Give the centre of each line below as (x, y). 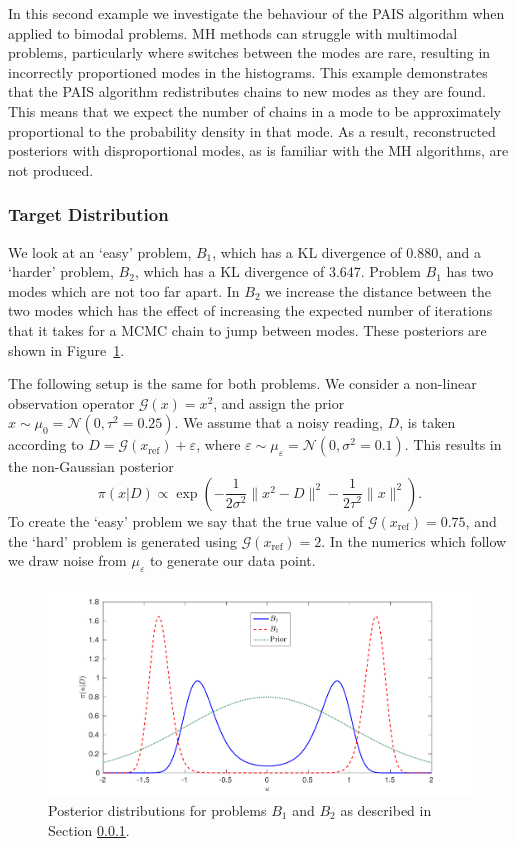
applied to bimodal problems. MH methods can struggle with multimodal (233, 32)
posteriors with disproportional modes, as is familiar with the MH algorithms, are (258, 150)
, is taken (427, 422)
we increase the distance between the (378, 290)
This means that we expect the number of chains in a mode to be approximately (254, 110)
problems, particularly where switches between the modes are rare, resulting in (249, 52)
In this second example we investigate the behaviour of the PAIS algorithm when (256, 13)
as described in (386, 810)
